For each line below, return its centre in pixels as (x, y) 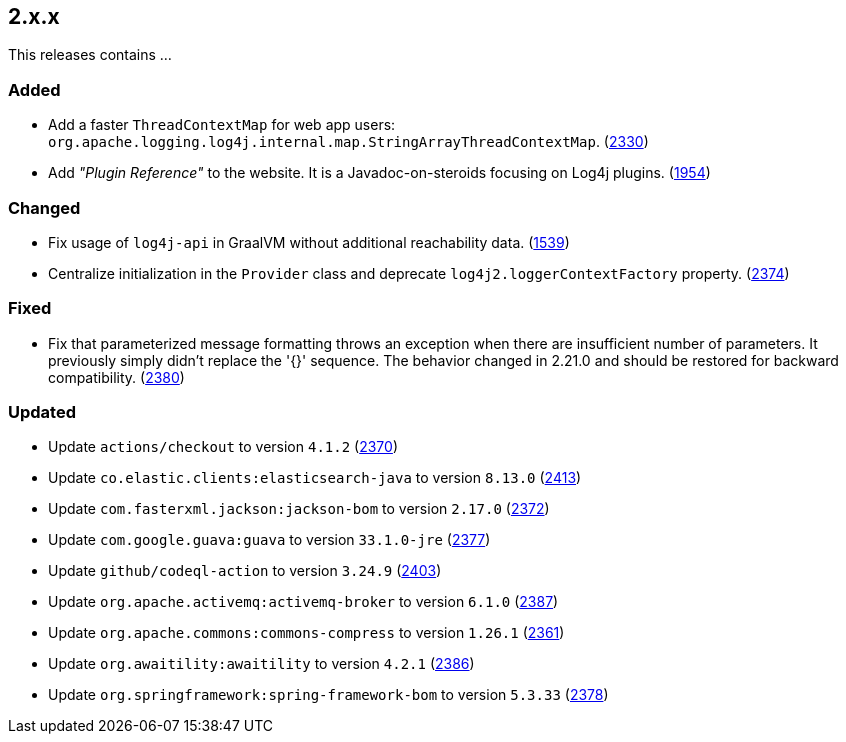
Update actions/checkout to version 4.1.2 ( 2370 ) (223, 447)
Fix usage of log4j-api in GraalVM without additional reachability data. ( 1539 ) (309, 242)
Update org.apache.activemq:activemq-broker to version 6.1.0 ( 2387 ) (303, 602)
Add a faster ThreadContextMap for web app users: (222, 125)
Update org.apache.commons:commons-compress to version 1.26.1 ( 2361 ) (306, 633)
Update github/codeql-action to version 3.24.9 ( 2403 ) (245, 571)
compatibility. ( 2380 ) (116, 377)
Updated (42, 412)
